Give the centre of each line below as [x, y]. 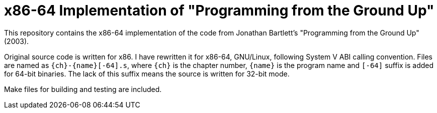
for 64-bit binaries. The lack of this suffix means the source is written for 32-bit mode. [147, 73]
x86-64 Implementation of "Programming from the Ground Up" [219, 10]
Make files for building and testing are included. [83, 89]
